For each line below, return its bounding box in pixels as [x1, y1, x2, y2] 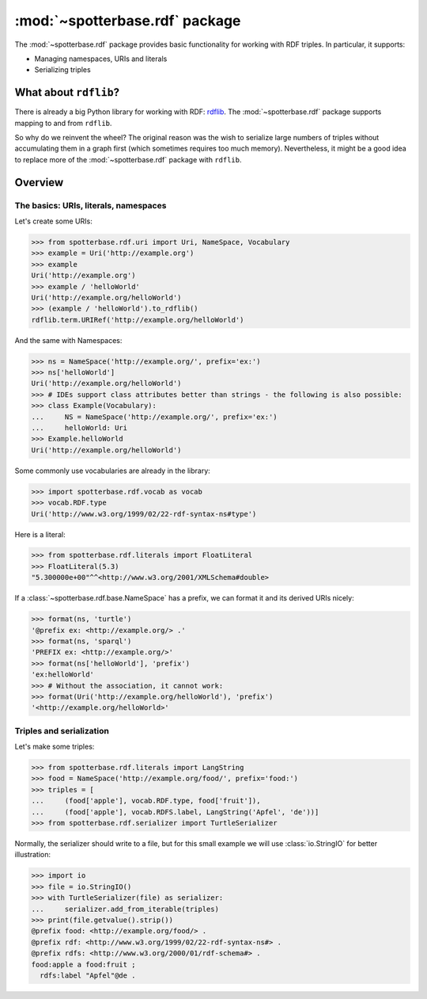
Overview [14, 175, 64, 189]
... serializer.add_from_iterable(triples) [31, 904, 219, 913]
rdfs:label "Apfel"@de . [40, 970, 136, 980]
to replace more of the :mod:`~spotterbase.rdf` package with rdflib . [14, 154, 242, 164]
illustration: [14, 850, 51, 860]
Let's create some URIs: [14, 216, 93, 226]
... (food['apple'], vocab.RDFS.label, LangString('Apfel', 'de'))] [31, 807, 319, 816]
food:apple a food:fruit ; [31, 959, 136, 969]
